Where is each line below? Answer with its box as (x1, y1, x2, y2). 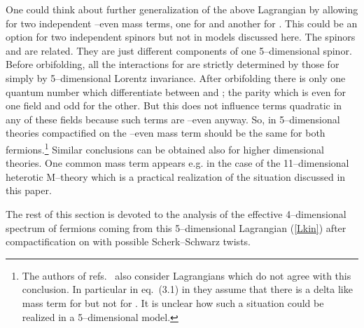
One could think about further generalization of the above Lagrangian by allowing (6, 2, 358, 16)
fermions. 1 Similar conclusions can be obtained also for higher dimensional (6, 139, 324, 156)
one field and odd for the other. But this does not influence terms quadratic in (6, 98, 342, 113)
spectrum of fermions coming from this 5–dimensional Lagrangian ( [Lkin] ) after (6, 220, 346, 235)
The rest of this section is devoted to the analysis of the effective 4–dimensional (6, 206, 346, 221)
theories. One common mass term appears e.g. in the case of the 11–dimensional (6, 156, 349, 170)
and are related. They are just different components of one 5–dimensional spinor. (6, 43, 352, 57)
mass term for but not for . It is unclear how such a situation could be (22, 295, 324, 310)
